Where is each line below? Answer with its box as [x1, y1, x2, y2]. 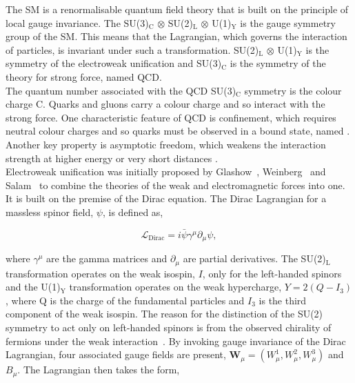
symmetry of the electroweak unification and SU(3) [6, 56, 222, 70]
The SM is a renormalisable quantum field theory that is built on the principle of [6, 2, 349, 16]
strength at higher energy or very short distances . [6, 150, 218, 165]
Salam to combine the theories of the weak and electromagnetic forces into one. [6, 177, 345, 192]
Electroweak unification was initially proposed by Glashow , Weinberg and [6, 164, 326, 179]
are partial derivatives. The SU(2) [183, 251, 326, 266]
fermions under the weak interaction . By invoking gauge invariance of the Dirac [6, 333, 346, 348]
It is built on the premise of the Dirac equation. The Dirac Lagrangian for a [6, 191, 327, 206]
